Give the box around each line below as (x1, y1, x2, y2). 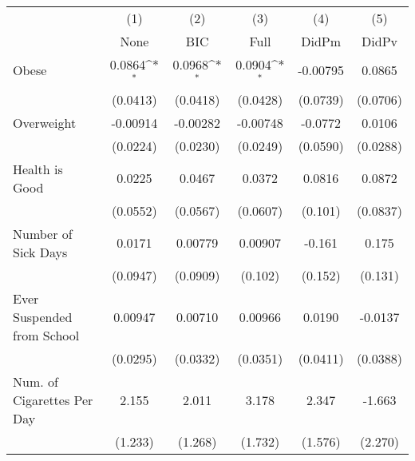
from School (13, 325, 80, 344)
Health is (13, 159, 63, 178)
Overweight (13, 113, 77, 132)
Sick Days (13, 242, 68, 261)
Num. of (13, 372, 58, 391)
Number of (13, 224, 73, 243)
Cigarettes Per (13, 390, 93, 409)
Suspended (13, 307, 73, 326)
